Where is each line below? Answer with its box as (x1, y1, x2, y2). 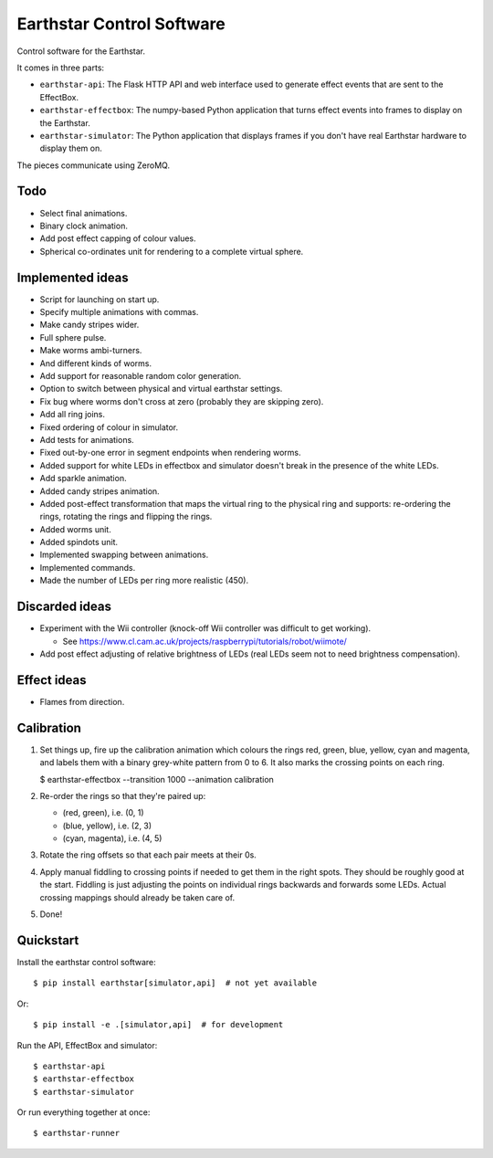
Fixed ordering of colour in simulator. (39, 421, 179, 433)
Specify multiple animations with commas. (39, 307, 199, 318)
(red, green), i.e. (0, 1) (62, 807, 145, 818)
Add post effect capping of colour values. (39, 233, 196, 244)
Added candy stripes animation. (39, 485, 160, 497)
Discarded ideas (16, 599, 111, 615)
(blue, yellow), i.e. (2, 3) (62, 820, 152, 831)
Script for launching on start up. (39, 293, 160, 305)
